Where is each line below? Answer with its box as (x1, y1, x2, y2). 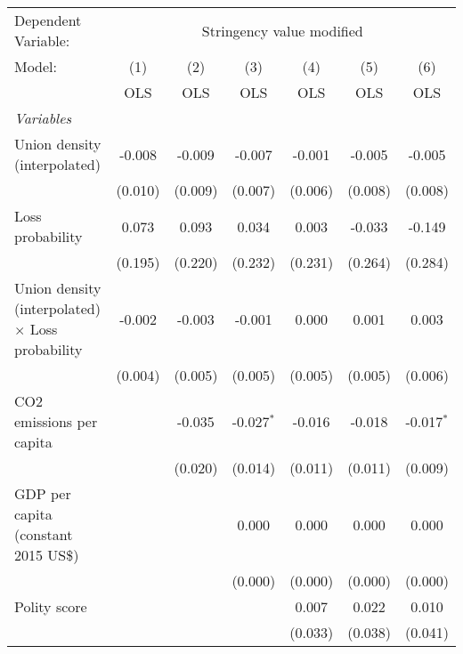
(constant (14, 524, 73, 545)
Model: (14, 56, 58, 77)
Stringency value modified (201, 20, 363, 41)
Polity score (14, 596, 87, 617)
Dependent (14, 10, 82, 30)
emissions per (14, 411, 98, 432)
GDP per (14, 483, 71, 504)
